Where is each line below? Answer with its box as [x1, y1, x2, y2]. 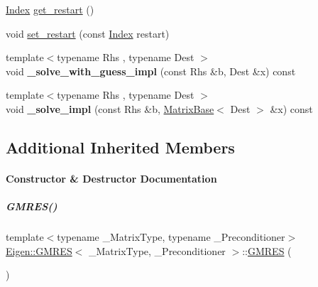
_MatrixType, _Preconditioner [88, 243, 226, 258]
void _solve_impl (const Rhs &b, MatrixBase [6, 101, 214, 116]
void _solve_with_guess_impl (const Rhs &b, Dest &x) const [6, 63, 296, 78]
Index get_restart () [6, 2, 94, 16]
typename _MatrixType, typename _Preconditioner [57, 229, 285, 244]
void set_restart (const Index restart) [6, 26, 170, 40]
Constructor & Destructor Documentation [6, 170, 217, 185]
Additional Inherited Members [6, 136, 235, 158]
